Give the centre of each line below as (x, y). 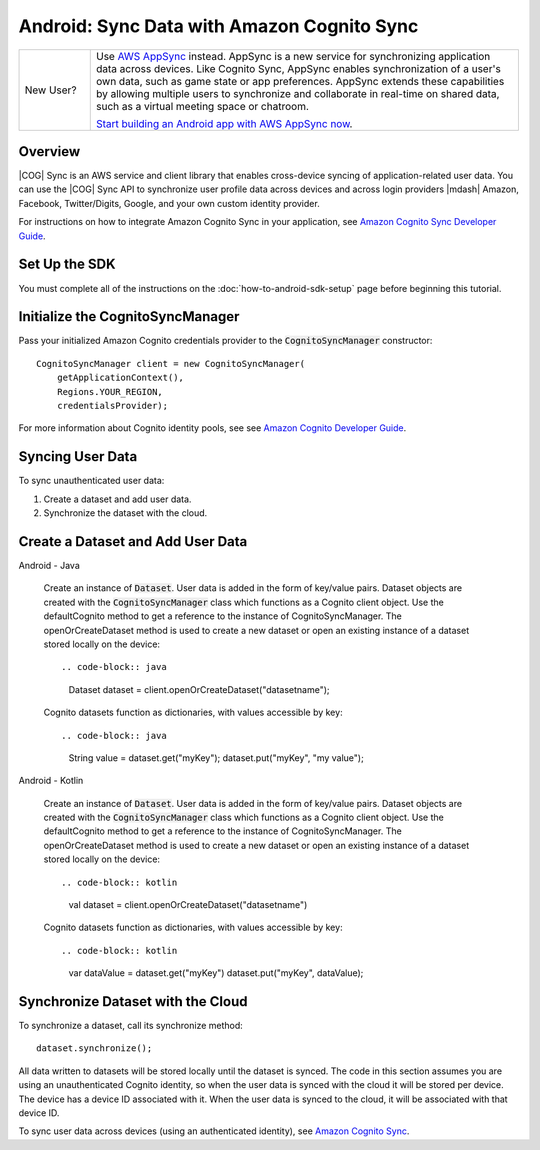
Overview (49, 151)
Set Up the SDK (67, 264)
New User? (50, 90)
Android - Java (49, 565)
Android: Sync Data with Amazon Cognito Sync (218, 26)
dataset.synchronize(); (94, 1048)
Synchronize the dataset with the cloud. (125, 513)
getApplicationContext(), (120, 378)
